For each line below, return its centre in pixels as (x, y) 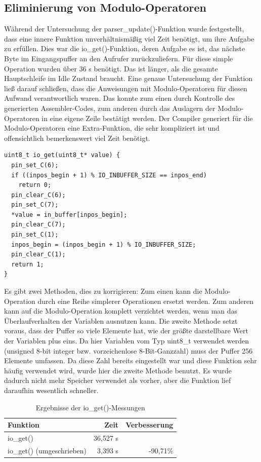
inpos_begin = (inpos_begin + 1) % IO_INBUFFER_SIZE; (104, 244)
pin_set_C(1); (35, 235)
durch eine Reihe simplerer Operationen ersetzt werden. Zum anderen (145, 301)
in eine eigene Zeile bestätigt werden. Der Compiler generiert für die (147, 118)
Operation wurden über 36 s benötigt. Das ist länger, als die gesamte (111, 68)
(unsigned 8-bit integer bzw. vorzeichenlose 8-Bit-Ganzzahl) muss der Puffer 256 (128, 350)
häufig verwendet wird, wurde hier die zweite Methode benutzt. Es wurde (118, 370)
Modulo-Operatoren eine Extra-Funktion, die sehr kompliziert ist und (112, 128)
